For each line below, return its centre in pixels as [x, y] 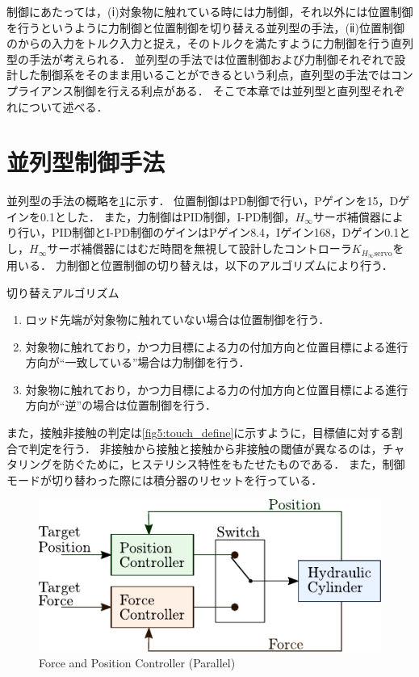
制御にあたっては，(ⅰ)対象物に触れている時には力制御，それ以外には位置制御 [210, 11]
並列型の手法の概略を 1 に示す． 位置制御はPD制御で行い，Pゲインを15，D [203, 201]
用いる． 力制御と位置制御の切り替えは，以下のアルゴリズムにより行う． [200, 265]
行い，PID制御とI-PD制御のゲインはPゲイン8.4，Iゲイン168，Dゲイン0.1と [214, 232]
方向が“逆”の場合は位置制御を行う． [121, 405]
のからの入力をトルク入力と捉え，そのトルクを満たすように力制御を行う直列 [210, 43]
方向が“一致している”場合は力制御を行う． [138, 362]
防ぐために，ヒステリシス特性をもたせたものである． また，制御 [234, 464]
